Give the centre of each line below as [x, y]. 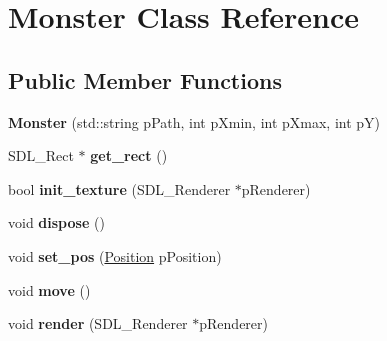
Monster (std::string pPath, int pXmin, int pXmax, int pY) [194, 121]
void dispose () [56, 222]
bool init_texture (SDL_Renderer [119, 188]
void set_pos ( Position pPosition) [115, 255]
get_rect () [129, 155]
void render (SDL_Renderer [98, 323]
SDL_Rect [41, 155]
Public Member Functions [145, 79]
